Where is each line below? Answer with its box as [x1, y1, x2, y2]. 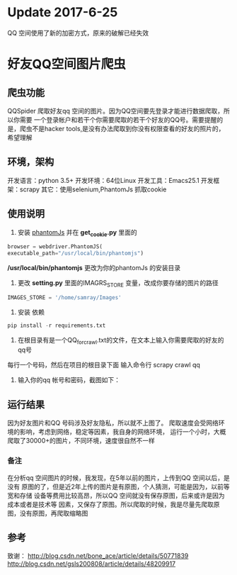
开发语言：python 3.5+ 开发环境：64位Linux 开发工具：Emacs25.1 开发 [7, 176, 214, 184]
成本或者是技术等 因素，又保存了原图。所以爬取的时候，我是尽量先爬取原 [7, 500, 220, 508]
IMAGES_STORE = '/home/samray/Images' [7, 294, 122, 301]
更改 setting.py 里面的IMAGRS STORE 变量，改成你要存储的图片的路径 [17, 279, 219, 289]
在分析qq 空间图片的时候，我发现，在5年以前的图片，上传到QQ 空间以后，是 [7, 473, 230, 482]
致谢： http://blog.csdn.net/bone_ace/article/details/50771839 [7, 552, 189, 560]
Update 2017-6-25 [7, 4, 118, 21]
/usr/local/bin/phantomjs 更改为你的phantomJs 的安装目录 [7, 264, 181, 272]
